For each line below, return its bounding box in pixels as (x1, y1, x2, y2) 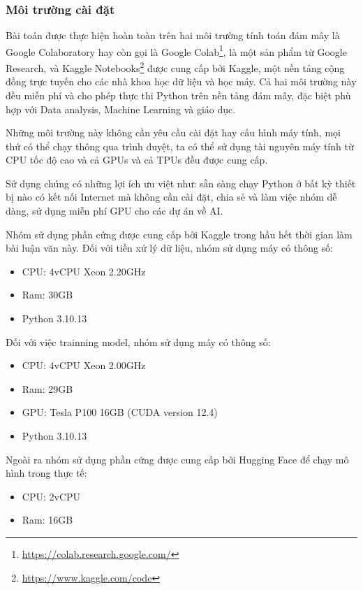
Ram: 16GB (22, 512, 73, 527)
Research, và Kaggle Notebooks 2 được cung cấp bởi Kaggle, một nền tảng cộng (6, 59, 345, 75)
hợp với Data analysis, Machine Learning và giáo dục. (6, 101, 236, 116)
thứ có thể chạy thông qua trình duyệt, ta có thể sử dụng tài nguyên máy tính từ (6, 138, 354, 153)
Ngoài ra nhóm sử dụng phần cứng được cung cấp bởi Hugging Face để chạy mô (6, 452, 349, 466)
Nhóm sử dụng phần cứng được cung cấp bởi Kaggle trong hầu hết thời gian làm (6, 226, 353, 241)
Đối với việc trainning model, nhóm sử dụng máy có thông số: (6, 334, 271, 349)
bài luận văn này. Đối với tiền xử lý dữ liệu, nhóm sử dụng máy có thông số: (6, 240, 333, 255)
